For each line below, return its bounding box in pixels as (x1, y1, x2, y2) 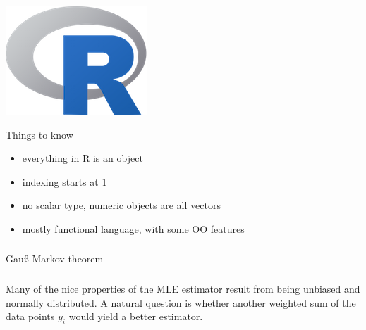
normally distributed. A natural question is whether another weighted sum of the (6, 295, 356, 310)
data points (6, 309, 55, 324)
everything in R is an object (22, 151, 143, 165)
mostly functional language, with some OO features (22, 221, 245, 236)
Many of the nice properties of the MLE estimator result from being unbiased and (6, 281, 360, 296)
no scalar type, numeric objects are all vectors (22, 198, 221, 212)
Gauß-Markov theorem (6, 251, 104, 266)
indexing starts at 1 (22, 174, 107, 189)
